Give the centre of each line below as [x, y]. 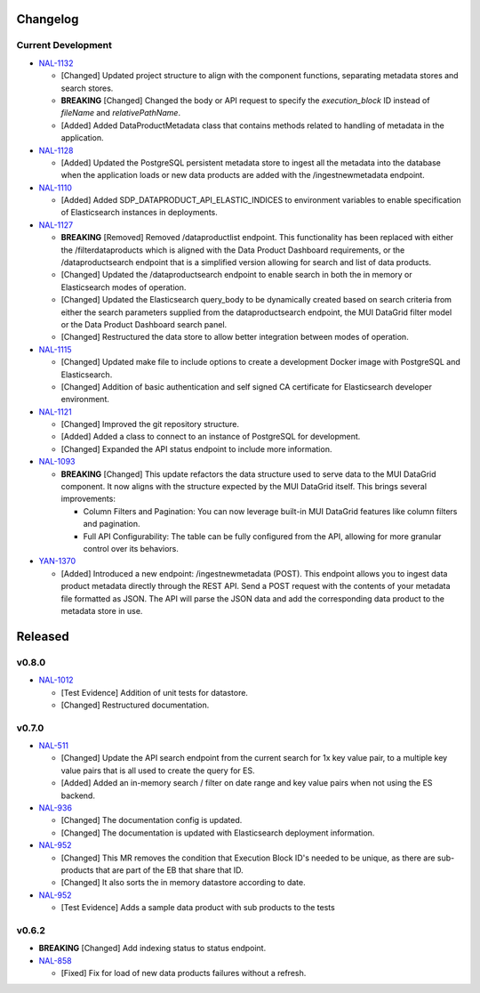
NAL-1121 [55, 412]
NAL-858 [56, 960]
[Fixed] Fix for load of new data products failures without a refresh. [184, 973]
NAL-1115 [55, 349]
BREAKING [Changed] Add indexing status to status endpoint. [152, 949]
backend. [78, 795]
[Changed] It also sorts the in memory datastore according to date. [183, 883]
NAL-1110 [56, 188]
